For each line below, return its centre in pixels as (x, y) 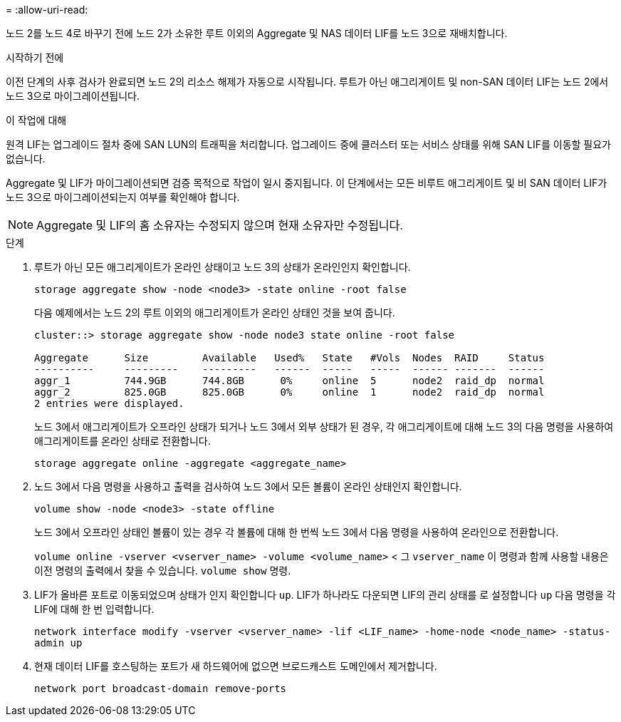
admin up (58, 643)
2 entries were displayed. (109, 403)
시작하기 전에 (35, 57)
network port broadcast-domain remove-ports (161, 689)
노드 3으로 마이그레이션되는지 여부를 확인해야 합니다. (123, 197)
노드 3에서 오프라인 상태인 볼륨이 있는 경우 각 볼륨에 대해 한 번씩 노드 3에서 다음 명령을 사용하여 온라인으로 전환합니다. (297, 532)
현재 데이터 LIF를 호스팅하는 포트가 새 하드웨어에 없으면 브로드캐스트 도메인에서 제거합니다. (236, 666)
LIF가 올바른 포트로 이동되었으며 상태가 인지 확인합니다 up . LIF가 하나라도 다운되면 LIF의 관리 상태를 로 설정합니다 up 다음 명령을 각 (325, 595)
